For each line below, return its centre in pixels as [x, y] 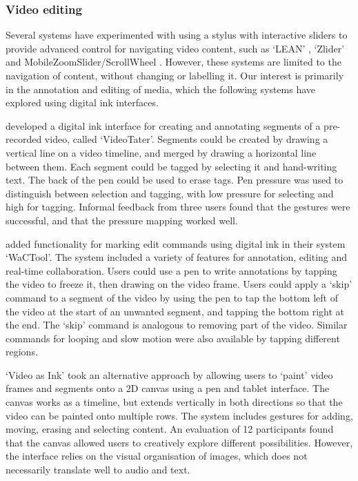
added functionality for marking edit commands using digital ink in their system [176, 243]
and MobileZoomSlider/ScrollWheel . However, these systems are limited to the [173, 62]
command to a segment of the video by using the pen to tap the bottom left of [172, 297]
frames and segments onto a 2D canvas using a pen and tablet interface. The [168, 388]
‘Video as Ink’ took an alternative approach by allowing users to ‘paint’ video [169, 374]
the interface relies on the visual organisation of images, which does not [157, 456]
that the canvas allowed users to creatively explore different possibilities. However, [179, 442]
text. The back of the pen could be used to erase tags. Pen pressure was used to [175, 180]
